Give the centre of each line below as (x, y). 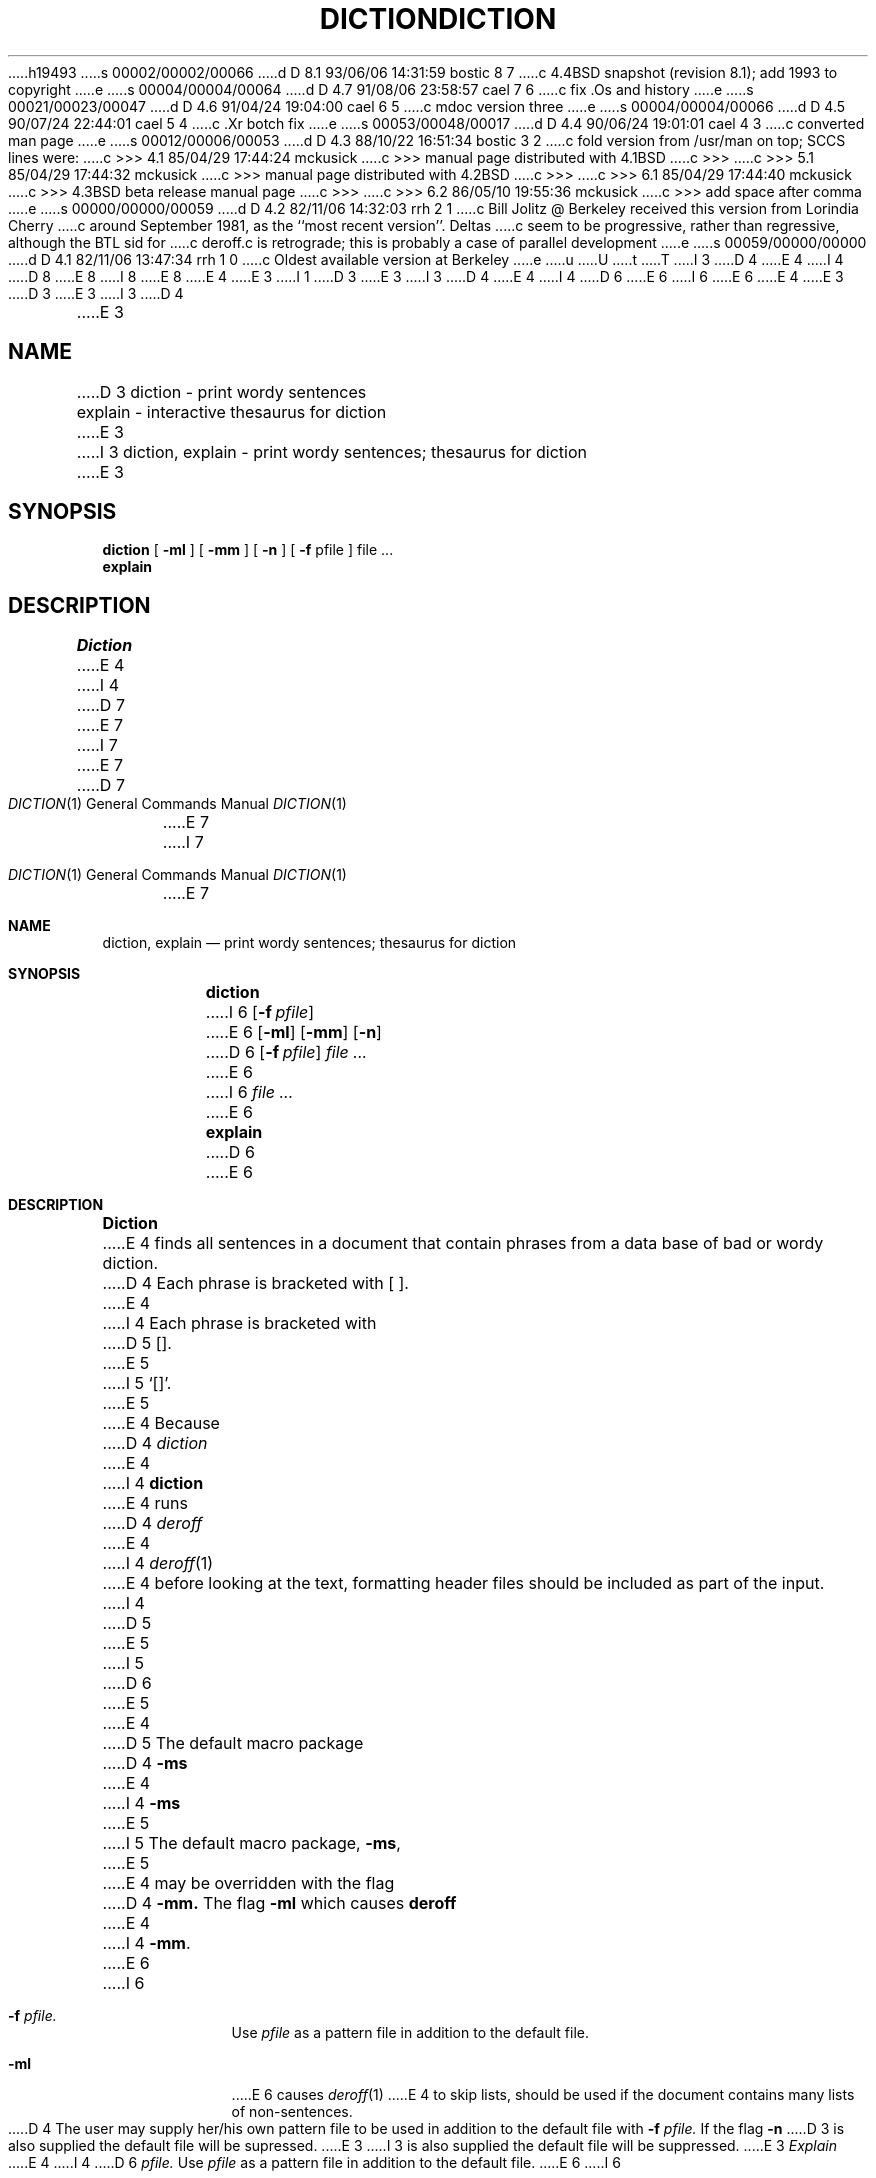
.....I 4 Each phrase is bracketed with (239, 1323)
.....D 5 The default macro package (233, 1743)
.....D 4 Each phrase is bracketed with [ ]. (255, 1283)
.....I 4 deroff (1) (158, 1563)
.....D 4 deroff (152, 1523)
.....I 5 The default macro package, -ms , (251, 1843)
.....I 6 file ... (249, 1092)
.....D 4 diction (155, 1443)
